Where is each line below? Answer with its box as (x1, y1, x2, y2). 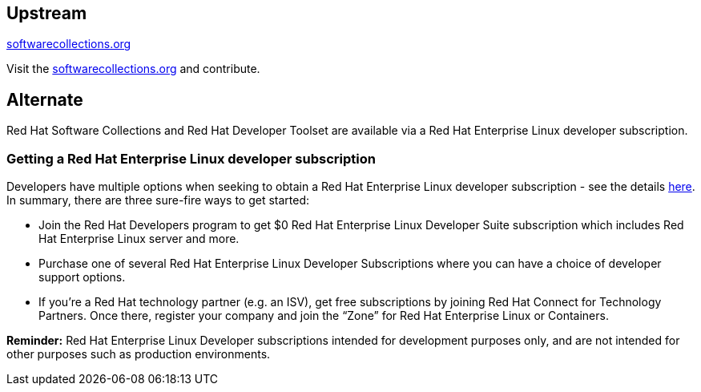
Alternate (6, 89, 83, 110)
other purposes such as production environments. (6, 347, 271, 362)
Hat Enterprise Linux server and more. (38, 232, 240, 246)
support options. (38, 270, 126, 285)
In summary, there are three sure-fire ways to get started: (6, 193, 310, 208)
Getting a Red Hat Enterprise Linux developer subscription (6, 150, 376, 167)
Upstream (6, 3, 87, 23)
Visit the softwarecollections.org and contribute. (6, 62, 260, 76)
